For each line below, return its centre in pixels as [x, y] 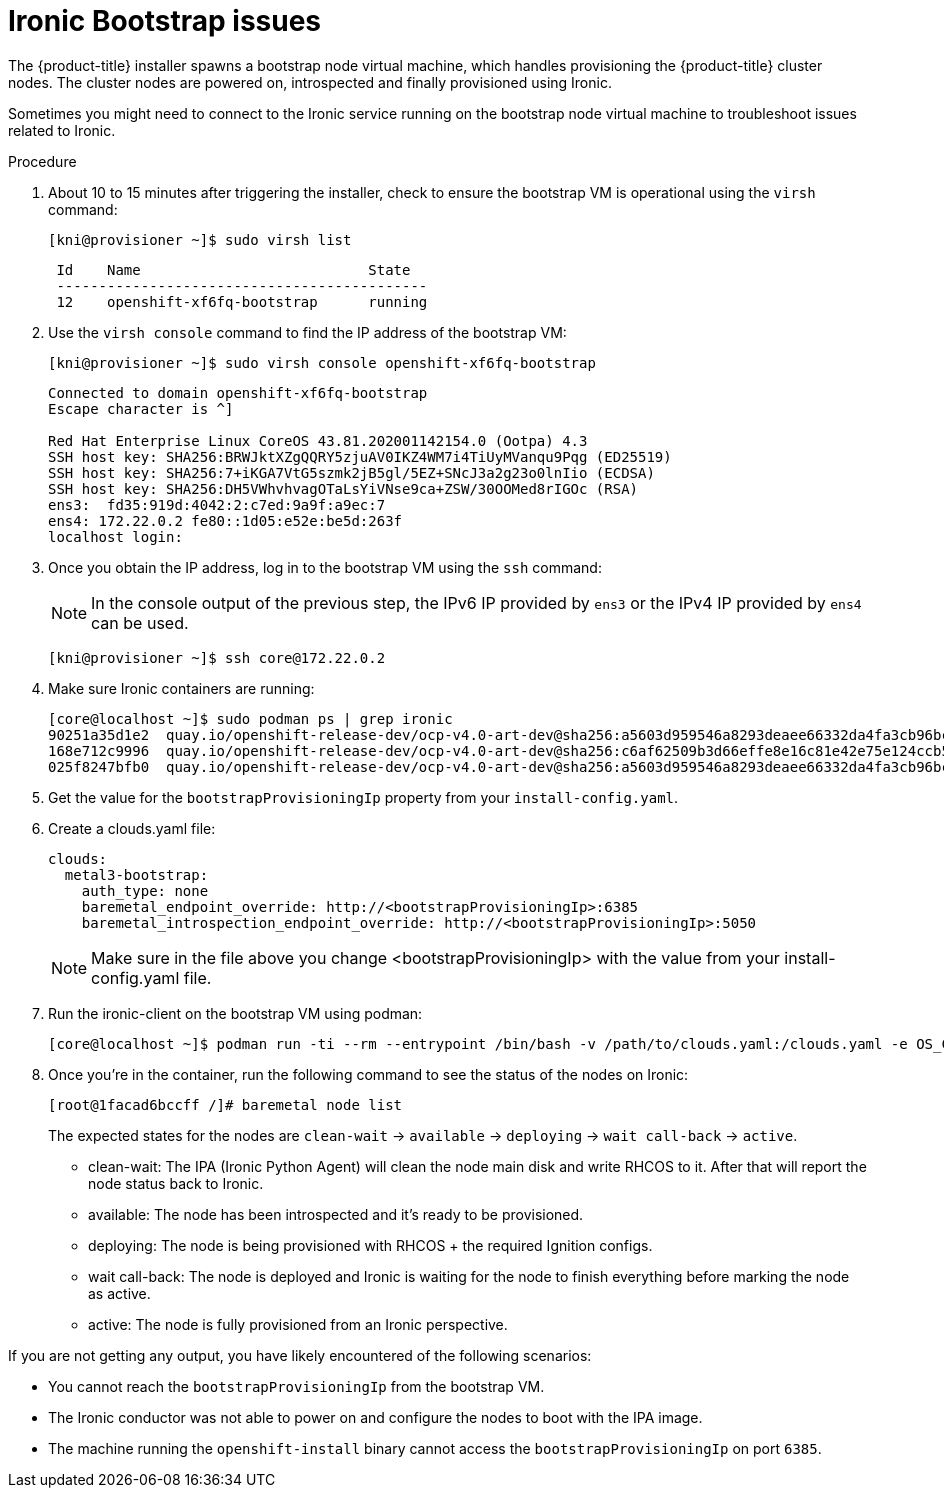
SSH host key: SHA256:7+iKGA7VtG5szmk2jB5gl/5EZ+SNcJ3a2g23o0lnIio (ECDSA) [351, 472]
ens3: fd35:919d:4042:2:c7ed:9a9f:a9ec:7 [217, 504]
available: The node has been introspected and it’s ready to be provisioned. [336, 1214]
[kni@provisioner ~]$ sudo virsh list [200, 239]
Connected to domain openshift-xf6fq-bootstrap [238, 392]
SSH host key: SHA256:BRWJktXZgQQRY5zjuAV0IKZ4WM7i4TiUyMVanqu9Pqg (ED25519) [360, 456]
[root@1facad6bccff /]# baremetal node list [225, 1104]
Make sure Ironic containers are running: [181, 688]
